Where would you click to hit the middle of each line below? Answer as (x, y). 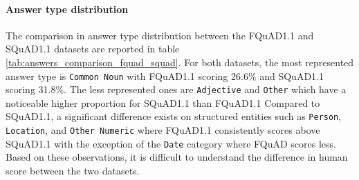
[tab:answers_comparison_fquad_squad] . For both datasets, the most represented (180, 62)
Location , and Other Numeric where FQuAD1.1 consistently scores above (163, 130)
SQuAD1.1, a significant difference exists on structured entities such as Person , (174, 116)
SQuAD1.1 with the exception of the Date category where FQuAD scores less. (171, 143)
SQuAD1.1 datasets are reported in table (93, 49)
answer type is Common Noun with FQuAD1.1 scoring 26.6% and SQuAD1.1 (165, 76)
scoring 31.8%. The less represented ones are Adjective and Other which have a (176, 89)
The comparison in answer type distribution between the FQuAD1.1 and (160, 35)
